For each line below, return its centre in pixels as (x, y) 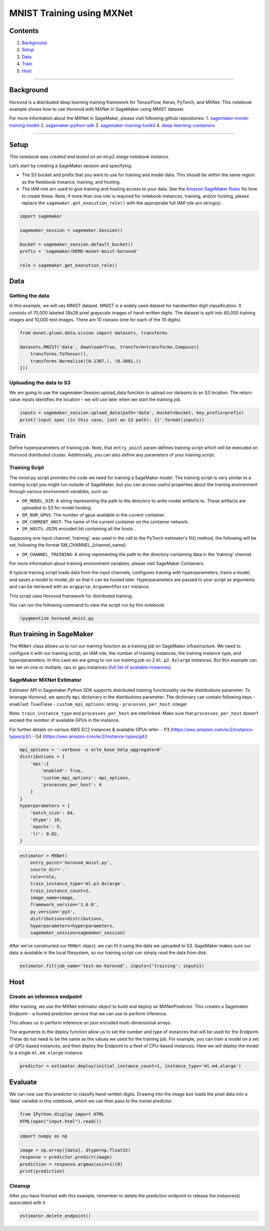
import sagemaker (41, 216)
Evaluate (23, 1082)
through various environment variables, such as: (59, 492)
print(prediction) (42, 1171)
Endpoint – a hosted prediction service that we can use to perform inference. (88, 1013)
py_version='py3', (53, 912)
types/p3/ (19, 736)
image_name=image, (53, 898)
